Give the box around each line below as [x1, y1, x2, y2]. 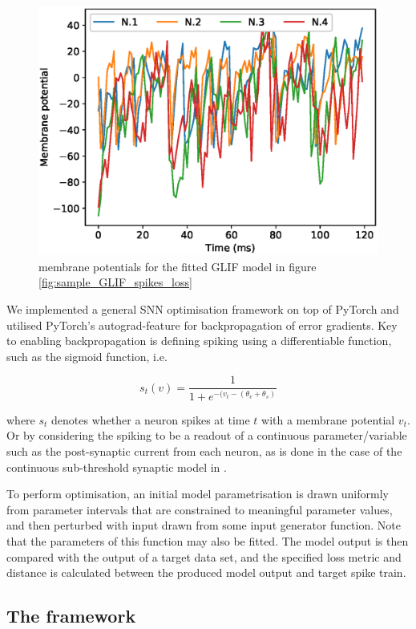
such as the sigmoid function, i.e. [6, 347, 168, 364]
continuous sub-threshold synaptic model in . [6, 458, 227, 475]
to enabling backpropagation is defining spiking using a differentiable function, [6, 332, 392, 349]
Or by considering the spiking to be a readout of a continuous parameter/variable [6, 427, 407, 444]
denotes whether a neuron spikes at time [51, 411, 250, 428]
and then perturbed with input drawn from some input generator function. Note [6, 517, 401, 534]
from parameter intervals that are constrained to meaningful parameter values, [6, 501, 393, 517]
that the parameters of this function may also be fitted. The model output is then [6, 532, 409, 549]
